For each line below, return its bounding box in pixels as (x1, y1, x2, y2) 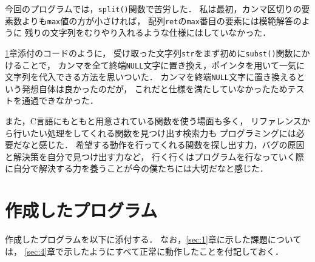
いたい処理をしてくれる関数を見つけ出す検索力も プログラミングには (21, 126, 296, 139)
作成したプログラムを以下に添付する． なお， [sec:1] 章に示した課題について (5, 233, 302, 246)
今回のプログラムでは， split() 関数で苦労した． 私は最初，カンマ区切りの (5, 2, 302, 15)
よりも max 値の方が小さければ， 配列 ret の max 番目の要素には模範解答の (21, 14, 302, 27)
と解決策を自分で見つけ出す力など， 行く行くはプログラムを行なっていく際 (5, 150, 304, 163)
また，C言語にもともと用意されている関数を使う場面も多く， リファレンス (5, 115, 302, 127)
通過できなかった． (21, 94, 98, 107)
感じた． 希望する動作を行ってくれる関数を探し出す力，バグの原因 (38, 138, 305, 151)
